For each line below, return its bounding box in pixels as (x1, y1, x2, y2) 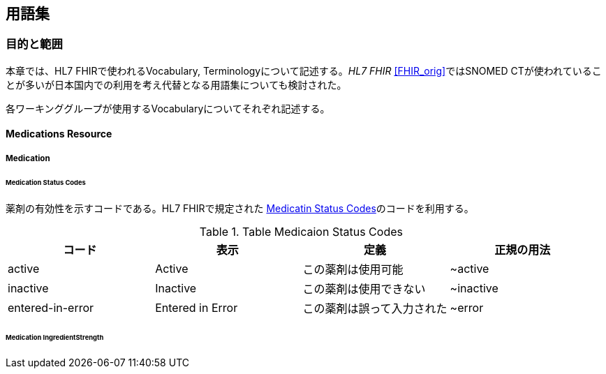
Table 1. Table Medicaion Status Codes (199, 225, 403, 239)
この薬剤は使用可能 (302, 262, 404, 277)
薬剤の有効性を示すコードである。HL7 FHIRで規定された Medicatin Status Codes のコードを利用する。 (6, 202, 474, 215)
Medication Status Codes (6, 178, 86, 186)
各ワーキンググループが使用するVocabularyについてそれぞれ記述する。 (6, 102, 330, 114)
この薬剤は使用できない (302, 282, 426, 297)
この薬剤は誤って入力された (302, 301, 448, 316)
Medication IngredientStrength (6, 334, 104, 342)
